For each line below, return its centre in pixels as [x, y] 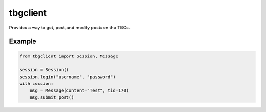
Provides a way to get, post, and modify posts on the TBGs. [69, 28]
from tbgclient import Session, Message [69, 56]
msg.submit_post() [52, 97]
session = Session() [44, 70]
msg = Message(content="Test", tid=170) [79, 90]
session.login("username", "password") [67, 77]
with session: [36, 84]
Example [23, 42]
